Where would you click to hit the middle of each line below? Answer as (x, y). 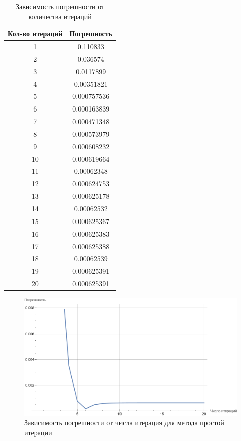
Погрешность (91, 33)
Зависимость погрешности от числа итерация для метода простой (124, 423)
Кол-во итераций (35, 33)
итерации (38, 432)
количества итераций (60, 16)
